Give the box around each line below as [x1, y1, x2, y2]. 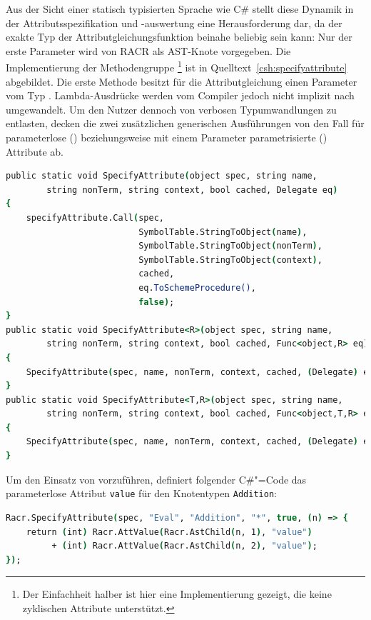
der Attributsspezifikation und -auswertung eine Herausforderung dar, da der [6, 15, 342, 30]
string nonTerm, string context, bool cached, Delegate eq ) [46, 184, 338, 195]
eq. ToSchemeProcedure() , [138, 282, 256, 293]
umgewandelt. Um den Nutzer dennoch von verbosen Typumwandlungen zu [6, 101, 337, 116]
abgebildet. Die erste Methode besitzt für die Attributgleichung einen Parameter [6, 74, 357, 89]
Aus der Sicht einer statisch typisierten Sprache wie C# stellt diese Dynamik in [6, 1, 354, 16]
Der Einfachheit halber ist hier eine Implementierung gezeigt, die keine [22, 586, 332, 601]
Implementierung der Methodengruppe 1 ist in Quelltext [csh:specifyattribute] [6, 58, 347, 75]
